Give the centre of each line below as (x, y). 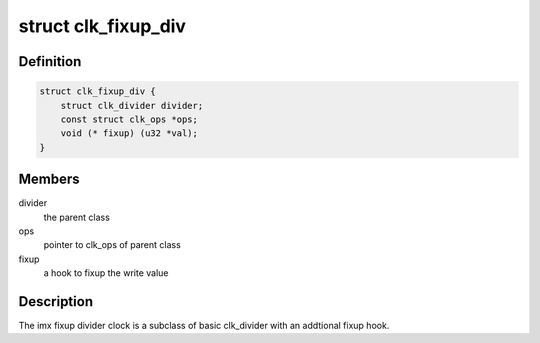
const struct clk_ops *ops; (129, 119)
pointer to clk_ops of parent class (112, 245)
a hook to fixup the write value (106, 273)
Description (56, 301)
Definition (50, 61)
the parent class (76, 217)
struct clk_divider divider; (132, 105)
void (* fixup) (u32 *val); (129, 133)
